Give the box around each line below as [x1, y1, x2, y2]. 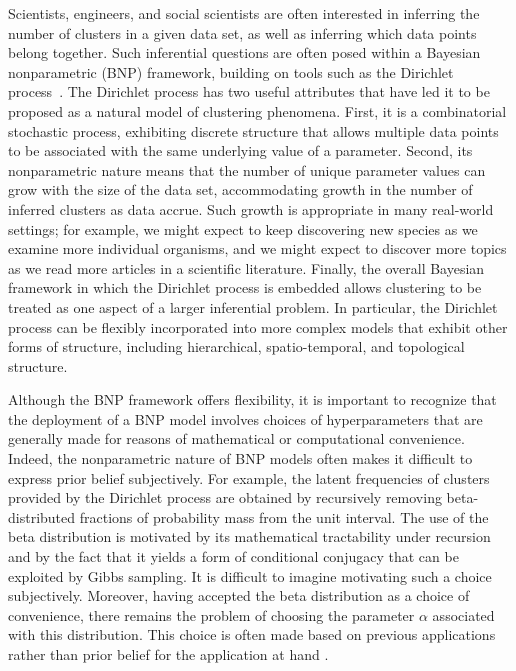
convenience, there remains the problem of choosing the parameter [8, 604, 415, 625]
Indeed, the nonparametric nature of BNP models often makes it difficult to [8, 448, 473, 469]
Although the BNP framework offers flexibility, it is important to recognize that [8, 389, 497, 410]
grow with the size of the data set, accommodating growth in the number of [8, 179, 473, 200]
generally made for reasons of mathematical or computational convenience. [8, 428, 465, 449]
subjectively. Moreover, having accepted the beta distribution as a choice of [8, 585, 470, 606]
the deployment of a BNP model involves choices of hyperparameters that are [8, 408, 483, 429]
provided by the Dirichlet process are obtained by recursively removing [8, 487, 442, 508]
